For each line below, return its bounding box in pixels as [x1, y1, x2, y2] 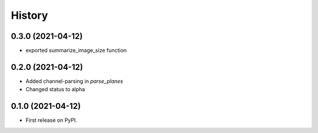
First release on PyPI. [25, 117, 78, 124]
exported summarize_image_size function [25, 47, 127, 54]
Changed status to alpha [25, 86, 85, 93]
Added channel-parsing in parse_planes [25, 77, 124, 85]
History [11, 9, 48, 22]
